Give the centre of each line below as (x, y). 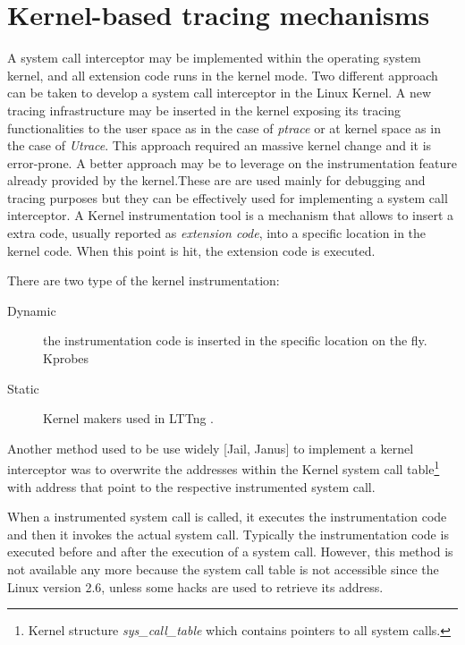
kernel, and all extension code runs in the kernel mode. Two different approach (223, 75)
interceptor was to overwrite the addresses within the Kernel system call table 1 (224, 468)
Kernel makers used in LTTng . (128, 418)
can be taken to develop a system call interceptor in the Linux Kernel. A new (220, 93)
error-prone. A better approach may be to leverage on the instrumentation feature (232, 162)
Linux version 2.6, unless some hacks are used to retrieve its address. (195, 586)
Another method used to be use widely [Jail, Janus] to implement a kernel (211, 448)
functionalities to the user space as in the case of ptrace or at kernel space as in (224, 127)
